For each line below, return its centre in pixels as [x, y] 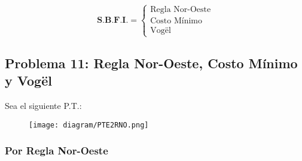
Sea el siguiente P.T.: [43, 106]
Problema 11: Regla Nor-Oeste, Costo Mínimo [151, 63]
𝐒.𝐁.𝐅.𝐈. [113, 20]
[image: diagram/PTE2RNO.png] [89, 125]
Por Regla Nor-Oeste [57, 151]
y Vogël [28, 80]
